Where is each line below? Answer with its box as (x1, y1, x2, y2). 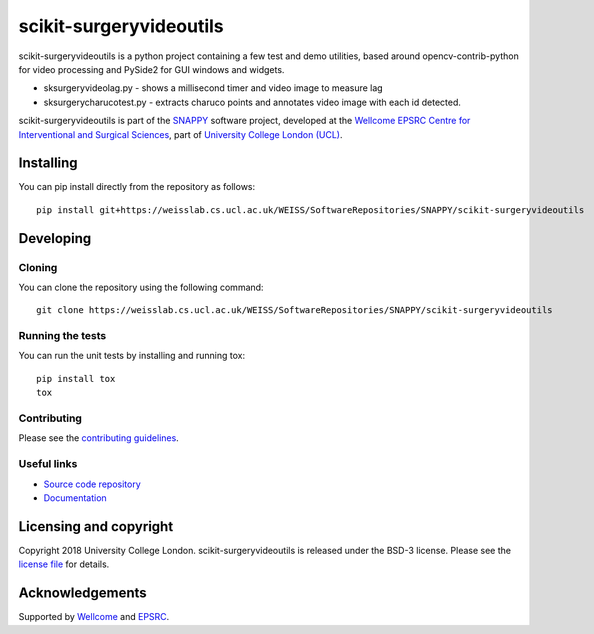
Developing (18, 230, 92, 247)
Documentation (43, 491, 107, 504)
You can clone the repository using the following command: (18, 281, 264, 293)
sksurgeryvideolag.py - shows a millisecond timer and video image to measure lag (43, 82, 384, 94)
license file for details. (18, 558, 110, 570)
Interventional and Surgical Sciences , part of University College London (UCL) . (18, 128, 344, 140)
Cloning (18, 260, 58, 274)
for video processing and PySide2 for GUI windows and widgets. (18, 63, 285, 75)
